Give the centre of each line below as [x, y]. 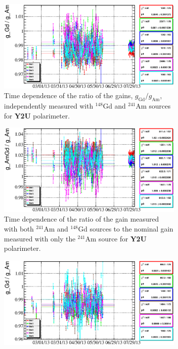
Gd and [114, 106]
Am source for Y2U [116, 238]
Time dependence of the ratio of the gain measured [82, 219]
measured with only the [40, 238]
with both [19, 229]
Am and [56, 229]
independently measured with [49, 106]
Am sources [153, 106]
